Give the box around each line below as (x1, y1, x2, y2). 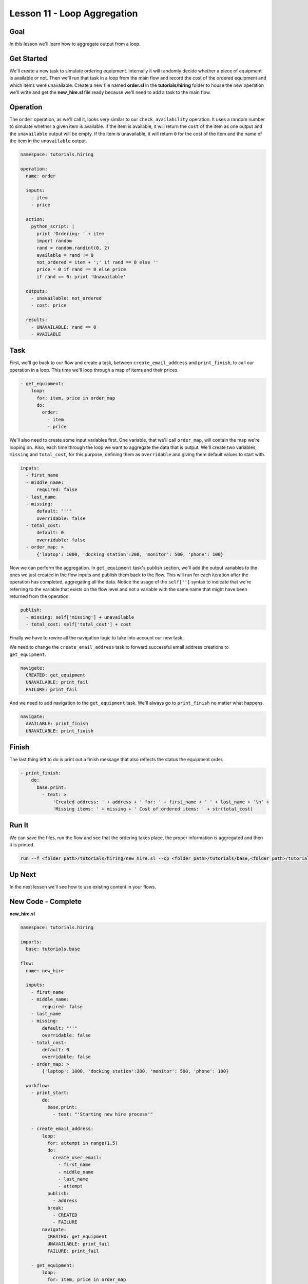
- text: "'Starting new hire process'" (52, 1111, 153, 1117)
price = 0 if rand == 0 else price (36, 267, 126, 272)
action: (26, 216, 45, 222)
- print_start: (31, 1090, 69, 1096)
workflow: (26, 1083, 51, 1088)
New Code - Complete (9, 897, 82, 906)
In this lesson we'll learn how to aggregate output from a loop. (9, 41, 141, 47)
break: (47, 1205, 64, 1211)
